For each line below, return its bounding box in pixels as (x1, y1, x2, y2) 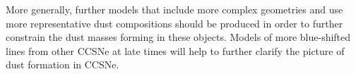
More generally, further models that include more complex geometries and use (6, 2, 343, 16)
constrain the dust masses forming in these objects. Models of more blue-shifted (6, 30, 351, 44)
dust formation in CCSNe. (6, 57, 119, 72)
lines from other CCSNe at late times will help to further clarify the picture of (6, 43, 345, 58)
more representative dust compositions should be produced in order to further (6, 16, 343, 30)
